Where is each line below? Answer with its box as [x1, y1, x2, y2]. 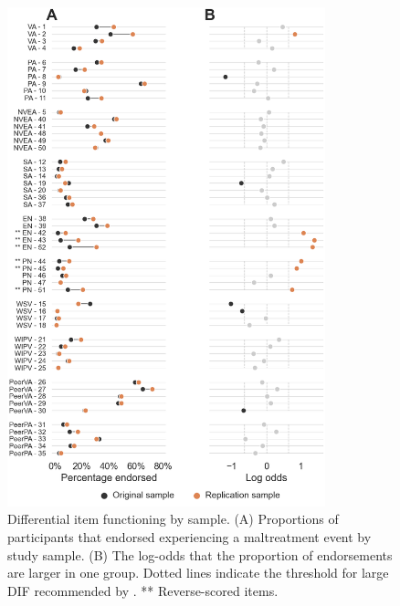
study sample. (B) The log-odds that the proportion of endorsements [7, 545, 393, 564]
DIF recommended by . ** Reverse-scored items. [7, 580, 279, 600]
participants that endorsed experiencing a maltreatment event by [7, 528, 372, 547]
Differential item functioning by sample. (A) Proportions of [7, 509, 339, 528]
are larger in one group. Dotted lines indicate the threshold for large [7, 563, 389, 582]
